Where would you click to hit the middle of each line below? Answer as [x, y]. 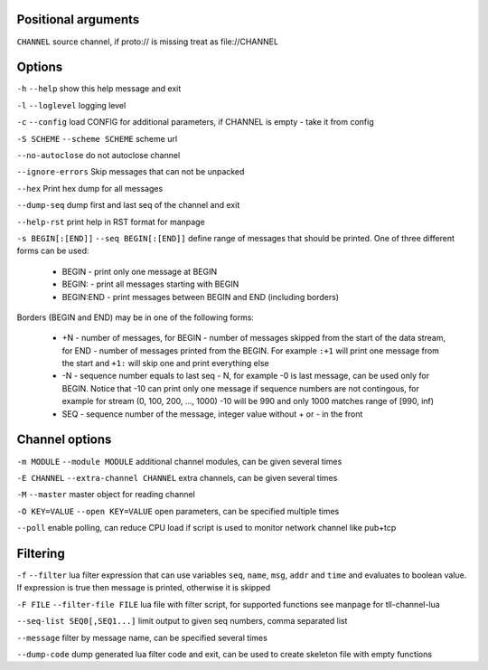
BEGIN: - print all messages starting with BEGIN [150, 284]
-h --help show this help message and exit [99, 89]
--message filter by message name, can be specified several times [142, 637]
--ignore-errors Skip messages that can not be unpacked [131, 172]
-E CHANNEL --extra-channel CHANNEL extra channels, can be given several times [177, 477]
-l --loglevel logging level [71, 105]
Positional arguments [78, 19]
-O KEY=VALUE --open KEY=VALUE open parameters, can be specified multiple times [178, 511]
